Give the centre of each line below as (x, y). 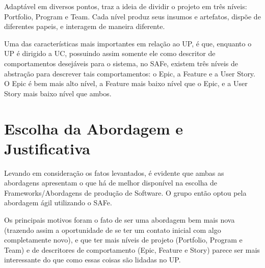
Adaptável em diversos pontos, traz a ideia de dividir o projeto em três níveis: (126, 6)
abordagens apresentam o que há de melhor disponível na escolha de (111, 183)
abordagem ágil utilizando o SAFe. (58, 203)
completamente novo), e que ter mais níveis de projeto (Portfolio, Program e (123, 240)
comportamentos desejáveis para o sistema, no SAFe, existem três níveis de (121, 63)
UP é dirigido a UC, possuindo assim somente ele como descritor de (110, 53)
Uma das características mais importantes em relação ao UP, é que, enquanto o (128, 43)
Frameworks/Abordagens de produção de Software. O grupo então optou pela (125, 192)
